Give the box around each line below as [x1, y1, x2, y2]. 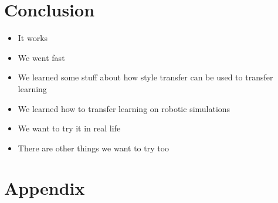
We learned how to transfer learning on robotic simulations [18, 102, 230, 114]
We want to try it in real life [18, 122, 121, 134]
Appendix [4, 176, 85, 200]
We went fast [18, 51, 65, 63]
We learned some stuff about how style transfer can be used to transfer [18, 71, 273, 83]
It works [18, 32, 48, 44]
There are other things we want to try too [18, 141, 169, 154]
